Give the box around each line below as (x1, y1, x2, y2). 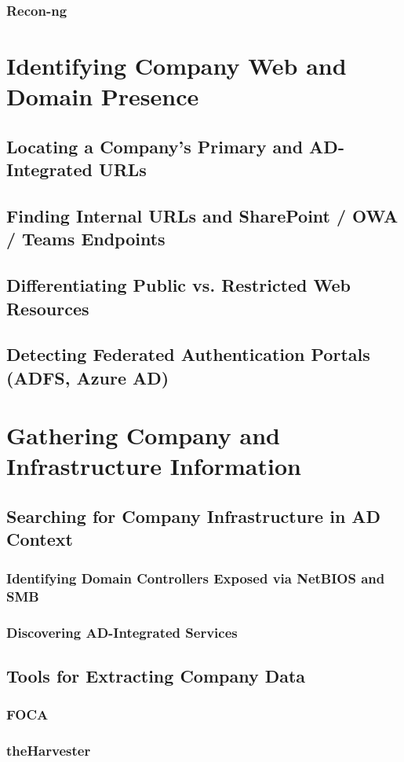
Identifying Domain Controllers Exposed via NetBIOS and (6, 568, 385, 587)
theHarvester (6, 740, 91, 760)
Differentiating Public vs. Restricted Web (6, 273, 351, 297)
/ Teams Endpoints (6, 226, 166, 251)
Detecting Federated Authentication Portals (6, 342, 370, 366)
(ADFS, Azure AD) (6, 365, 169, 389)
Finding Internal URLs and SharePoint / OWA (6, 203, 399, 227)
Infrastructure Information (6, 450, 301, 482)
